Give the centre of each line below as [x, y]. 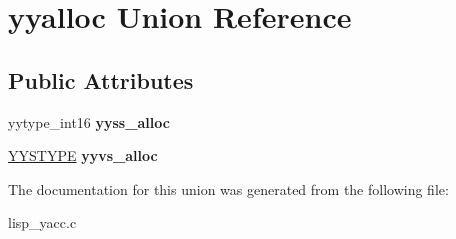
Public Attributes [101, 79]
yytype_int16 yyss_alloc [89, 121]
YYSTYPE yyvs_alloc [83, 155]
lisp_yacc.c [42, 222]
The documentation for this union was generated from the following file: [228, 188]
